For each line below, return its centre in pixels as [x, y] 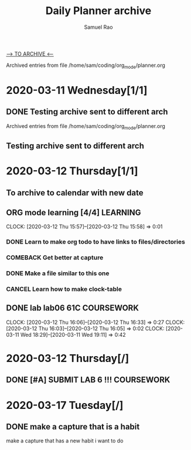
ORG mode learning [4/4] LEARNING [74, 212]
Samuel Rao [98, 27]
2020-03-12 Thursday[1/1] [72, 171]
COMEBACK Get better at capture [55, 258]
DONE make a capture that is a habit [73, 427]
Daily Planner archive [98, 11]
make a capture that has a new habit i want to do [65, 441]
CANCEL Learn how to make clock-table [64, 289]
